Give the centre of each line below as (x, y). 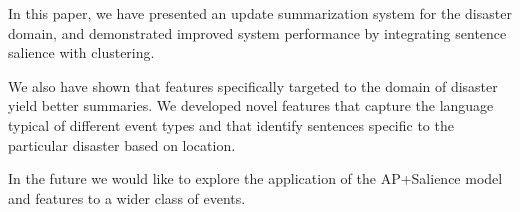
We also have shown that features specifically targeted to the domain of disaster (253, 85)
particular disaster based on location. (122, 144)
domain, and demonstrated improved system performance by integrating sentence (257, 32)
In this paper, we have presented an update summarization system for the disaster (260, 13)
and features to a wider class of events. (127, 197)
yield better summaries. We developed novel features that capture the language (251, 105)
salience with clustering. (81, 52)
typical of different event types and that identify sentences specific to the (231, 124)
